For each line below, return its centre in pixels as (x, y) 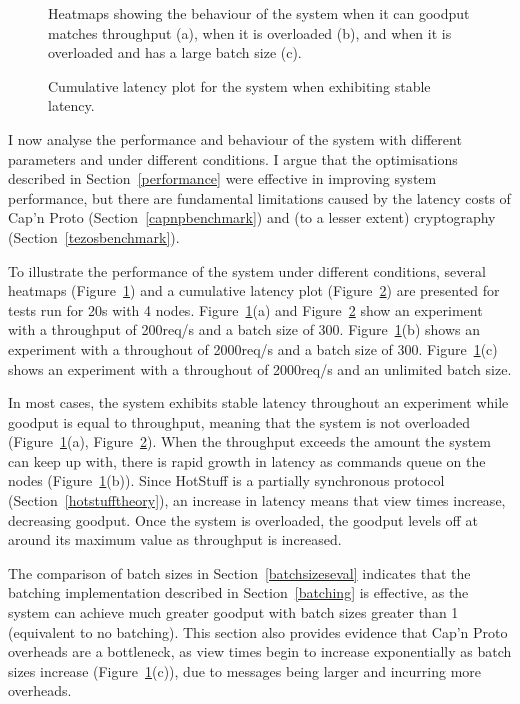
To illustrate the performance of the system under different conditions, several (247, 270)
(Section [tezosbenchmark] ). (94, 236)
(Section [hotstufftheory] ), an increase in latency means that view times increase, (257, 500)
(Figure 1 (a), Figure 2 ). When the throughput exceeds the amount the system (249, 441)
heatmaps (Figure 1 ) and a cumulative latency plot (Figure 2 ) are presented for (254, 290)
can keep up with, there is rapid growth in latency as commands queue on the (247, 460)
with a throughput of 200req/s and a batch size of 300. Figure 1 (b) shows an (244, 329)
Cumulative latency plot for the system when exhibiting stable (239, 85)
